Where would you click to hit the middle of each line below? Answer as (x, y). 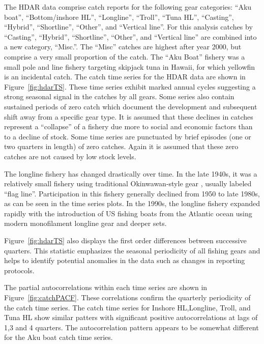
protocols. (19, 270)
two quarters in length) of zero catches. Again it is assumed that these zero (121, 146)
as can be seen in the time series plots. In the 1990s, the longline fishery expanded (132, 203)
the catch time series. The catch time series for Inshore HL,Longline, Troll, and (127, 307)
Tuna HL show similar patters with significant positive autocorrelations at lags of (131, 317)
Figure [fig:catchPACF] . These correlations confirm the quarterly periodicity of (127, 297)
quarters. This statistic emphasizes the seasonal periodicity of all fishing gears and (132, 250)
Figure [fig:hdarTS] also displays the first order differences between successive (125, 240)
